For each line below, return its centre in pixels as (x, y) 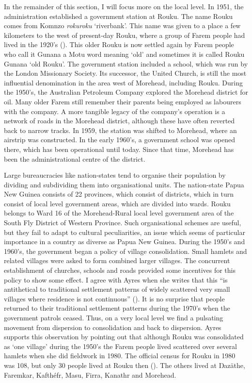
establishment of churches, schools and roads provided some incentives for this (120, 270)
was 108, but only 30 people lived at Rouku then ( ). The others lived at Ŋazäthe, (125, 365)
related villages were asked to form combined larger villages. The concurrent (117, 260)
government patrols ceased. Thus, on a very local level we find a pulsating (114, 317)
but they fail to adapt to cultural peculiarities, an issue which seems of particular (125, 232)
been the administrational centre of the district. (75, 158)
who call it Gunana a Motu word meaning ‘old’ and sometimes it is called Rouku (124, 54)
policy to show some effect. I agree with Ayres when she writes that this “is (116, 279)
